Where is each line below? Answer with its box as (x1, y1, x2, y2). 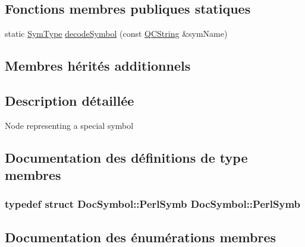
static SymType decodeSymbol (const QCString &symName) (5, 27, 228, 40)
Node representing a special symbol (5, 119, 134, 131)
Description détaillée (5, 91, 134, 109)
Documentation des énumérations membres (5, 227, 276, 246)
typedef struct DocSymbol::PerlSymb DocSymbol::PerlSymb (5, 197, 300, 211)
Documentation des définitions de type (5, 148, 248, 166)
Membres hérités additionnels (5, 56, 191, 75)
